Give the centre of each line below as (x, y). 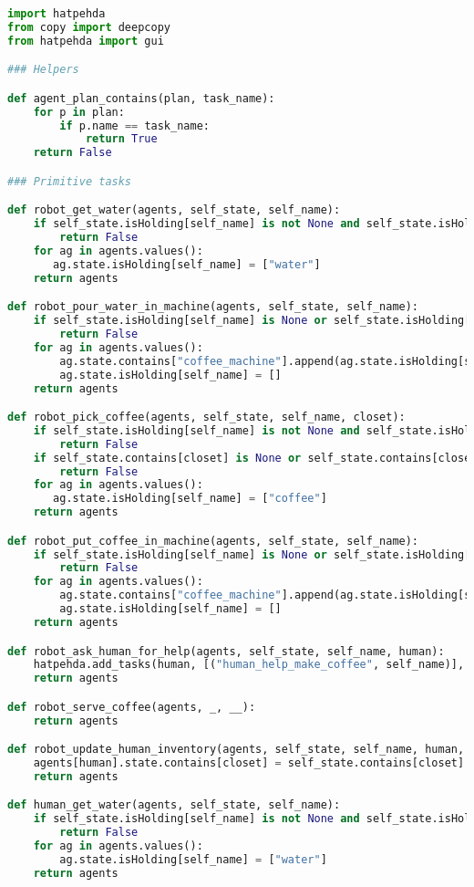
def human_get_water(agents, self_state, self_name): (174, 805)
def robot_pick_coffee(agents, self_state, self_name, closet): (206, 417)
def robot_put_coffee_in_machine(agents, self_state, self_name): (213, 541)
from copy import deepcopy (89, 27)
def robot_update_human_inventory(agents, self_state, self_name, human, (236, 750)
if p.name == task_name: (134, 125)
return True (121, 139)
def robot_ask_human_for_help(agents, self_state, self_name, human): (226, 651)
